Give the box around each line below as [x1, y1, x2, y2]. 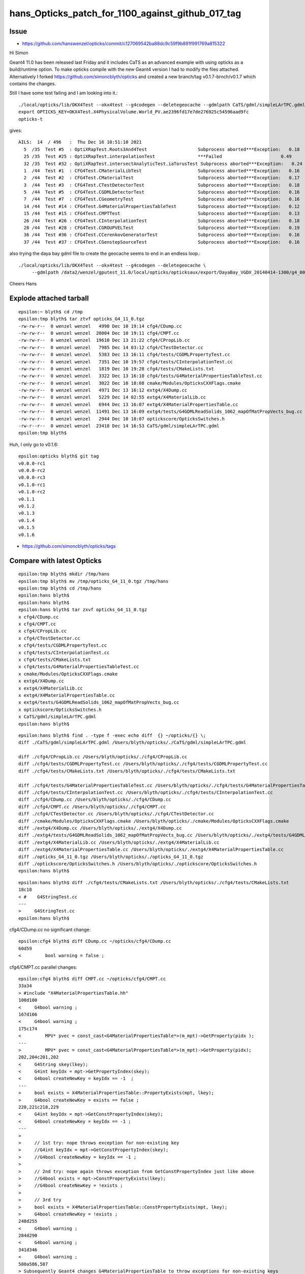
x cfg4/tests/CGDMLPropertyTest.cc [18, 643, 107, 648]
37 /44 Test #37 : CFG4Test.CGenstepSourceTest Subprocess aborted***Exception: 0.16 [23, 239, 300, 245]
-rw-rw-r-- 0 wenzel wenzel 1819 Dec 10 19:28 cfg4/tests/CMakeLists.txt [18, 366, 215, 371]
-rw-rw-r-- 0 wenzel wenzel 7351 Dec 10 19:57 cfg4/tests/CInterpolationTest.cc [18, 359, 233, 364]
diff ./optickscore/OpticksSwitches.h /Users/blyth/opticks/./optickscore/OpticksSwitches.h [18, 861, 257, 866]
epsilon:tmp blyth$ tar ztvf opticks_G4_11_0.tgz [18, 316, 145, 322]
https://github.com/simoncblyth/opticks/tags [22, 543, 116, 549]
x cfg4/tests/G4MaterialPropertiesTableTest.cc [18, 664, 139, 670]
